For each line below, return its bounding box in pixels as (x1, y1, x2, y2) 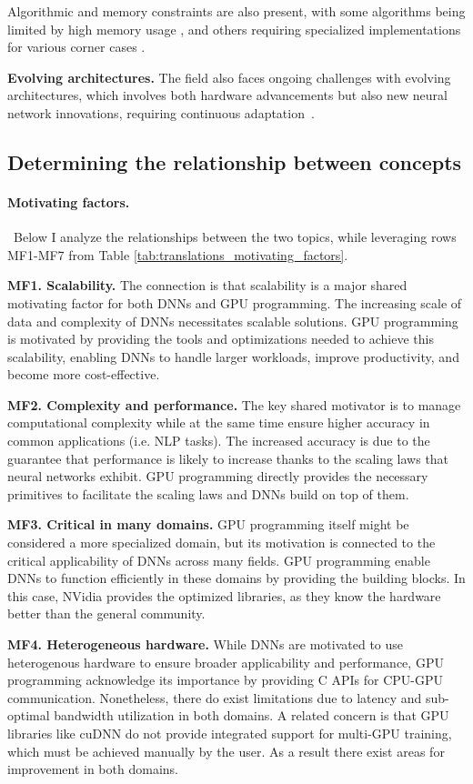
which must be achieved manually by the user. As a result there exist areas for (7, 741, 445, 760)
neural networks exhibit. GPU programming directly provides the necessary (7, 467, 428, 486)
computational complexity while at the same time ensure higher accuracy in (7, 413, 430, 432)
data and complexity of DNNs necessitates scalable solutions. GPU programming (7, 311, 458, 330)
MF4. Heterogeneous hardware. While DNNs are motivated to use (7, 635, 404, 654)
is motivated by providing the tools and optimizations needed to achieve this (7, 329, 434, 348)
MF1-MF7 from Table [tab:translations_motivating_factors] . (7, 245, 348, 264)
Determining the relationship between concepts (7, 147, 462, 176)
